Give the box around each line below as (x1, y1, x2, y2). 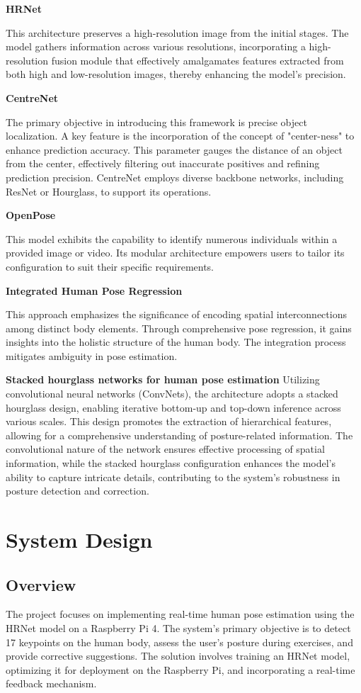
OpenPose (6, 208, 56, 222)
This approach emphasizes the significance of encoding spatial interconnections (6, 307, 347, 322)
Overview (6, 573, 76, 595)
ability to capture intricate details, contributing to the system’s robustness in (6, 469, 340, 484)
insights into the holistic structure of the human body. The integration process (6, 334, 346, 349)
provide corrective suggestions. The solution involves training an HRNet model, (6, 648, 350, 663)
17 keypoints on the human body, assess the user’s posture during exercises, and (6, 634, 353, 649)
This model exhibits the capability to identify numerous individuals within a (6, 231, 338, 246)
